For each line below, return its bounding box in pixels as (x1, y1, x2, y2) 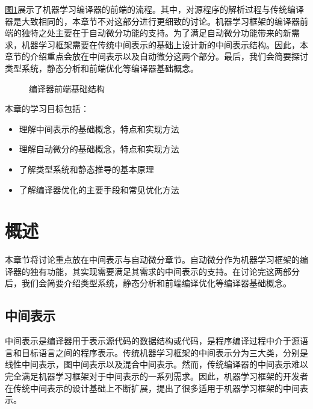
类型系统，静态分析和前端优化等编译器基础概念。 (5, 61, 199, 74)
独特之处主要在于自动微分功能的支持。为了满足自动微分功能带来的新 (21, 26, 291, 39)
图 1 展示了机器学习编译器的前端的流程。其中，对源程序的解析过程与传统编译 (5, 3, 304, 15)
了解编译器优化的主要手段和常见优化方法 (19, 183, 179, 195)
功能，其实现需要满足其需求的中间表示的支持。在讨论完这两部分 (46, 265, 300, 277)
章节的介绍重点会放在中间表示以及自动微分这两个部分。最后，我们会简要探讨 (5, 50, 308, 63)
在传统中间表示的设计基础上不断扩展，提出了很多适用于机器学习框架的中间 (5, 381, 300, 394)
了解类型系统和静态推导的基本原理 (19, 162, 154, 175)
